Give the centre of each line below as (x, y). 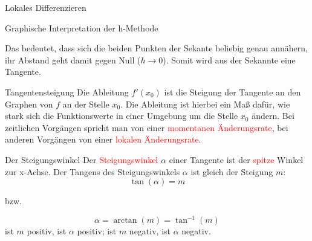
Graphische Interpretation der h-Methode (82, 27)
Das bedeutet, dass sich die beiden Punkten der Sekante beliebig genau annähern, (156, 48)
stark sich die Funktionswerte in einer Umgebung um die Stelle (122, 116)
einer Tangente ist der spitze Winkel (236, 159)
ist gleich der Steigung (232, 171)
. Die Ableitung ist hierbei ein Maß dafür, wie (205, 104)
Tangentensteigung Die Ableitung (67, 92)
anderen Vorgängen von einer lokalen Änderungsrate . (103, 139)
